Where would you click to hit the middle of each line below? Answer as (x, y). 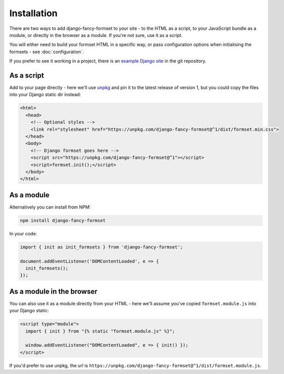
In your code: (23, 233)
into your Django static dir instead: (45, 95)
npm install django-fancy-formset (63, 220)
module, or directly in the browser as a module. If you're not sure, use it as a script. (96, 35)
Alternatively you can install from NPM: (50, 207)
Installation (33, 13)
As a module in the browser (53, 291)
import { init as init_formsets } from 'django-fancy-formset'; (102, 247)
